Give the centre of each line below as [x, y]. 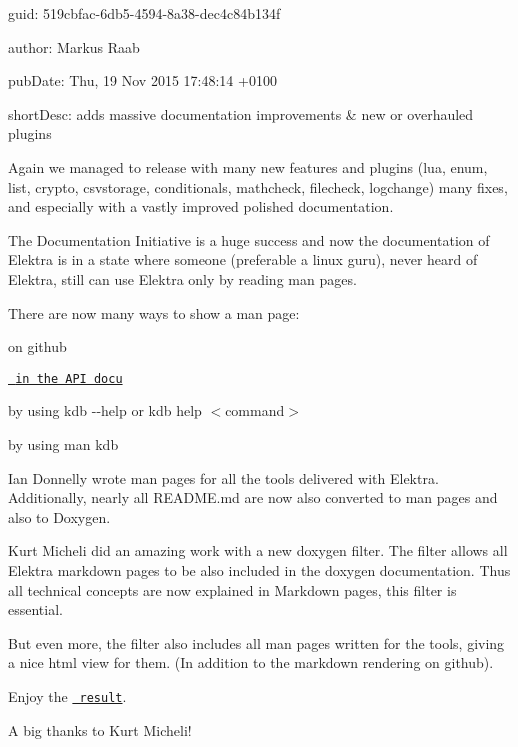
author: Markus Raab [74, 46]
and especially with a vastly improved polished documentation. [201, 206]
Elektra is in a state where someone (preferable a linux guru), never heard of [243, 259]
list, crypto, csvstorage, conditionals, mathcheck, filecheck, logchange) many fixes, [258, 186]
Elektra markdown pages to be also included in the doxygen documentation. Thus [259, 569]
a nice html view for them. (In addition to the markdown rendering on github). [251, 662]
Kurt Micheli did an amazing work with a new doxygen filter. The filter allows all [258, 550]
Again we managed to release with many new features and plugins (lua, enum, [248, 166]
